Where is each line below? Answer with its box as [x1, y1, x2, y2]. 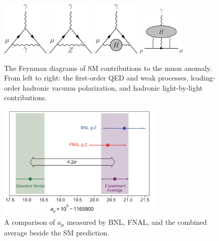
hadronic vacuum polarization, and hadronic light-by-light [22, 82, 203, 93]
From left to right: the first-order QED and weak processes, [4, 72, 189, 83]
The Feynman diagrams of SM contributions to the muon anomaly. [4, 62, 212, 73]
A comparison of [4, 216, 55, 227]
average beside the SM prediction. [4, 227, 109, 238]
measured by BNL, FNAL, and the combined [66, 216, 207, 227]
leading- [191, 72, 215, 83]
